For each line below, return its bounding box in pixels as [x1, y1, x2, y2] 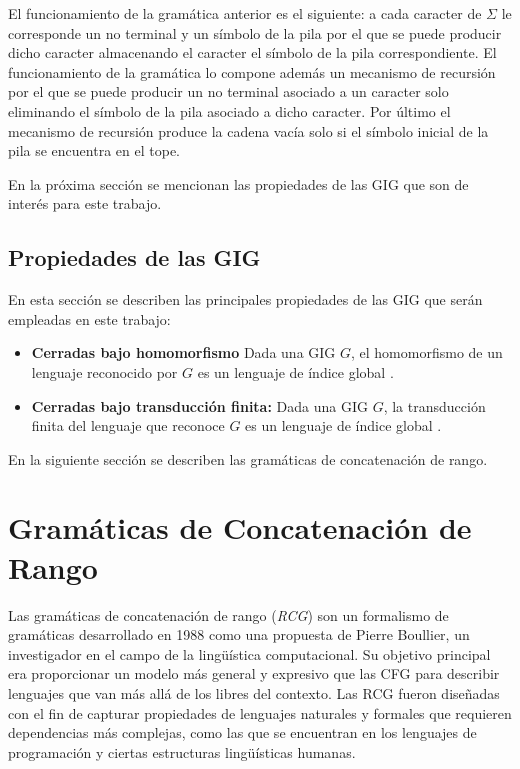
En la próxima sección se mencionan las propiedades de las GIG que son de [8, 173, 469, 194]
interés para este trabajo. [8, 193, 162, 214]
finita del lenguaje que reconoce [31, 415, 225, 436]
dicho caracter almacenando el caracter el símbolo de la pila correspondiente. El [8, 42, 497, 63]
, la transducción [383, 395, 486, 416]
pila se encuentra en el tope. [8, 140, 180, 161]
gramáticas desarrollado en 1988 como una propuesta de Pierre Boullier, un [8, 624, 470, 645]
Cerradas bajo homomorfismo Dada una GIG [31, 342, 336, 363]
